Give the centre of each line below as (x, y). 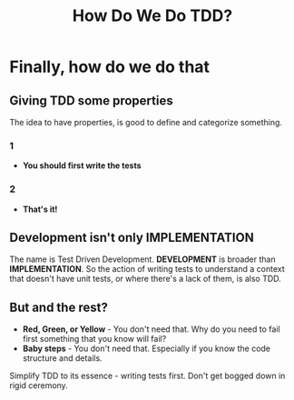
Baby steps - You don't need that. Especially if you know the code (146, 349)
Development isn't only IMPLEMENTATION (132, 237)
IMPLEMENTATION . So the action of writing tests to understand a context (147, 269)
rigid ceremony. (39, 385)
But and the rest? (59, 307)
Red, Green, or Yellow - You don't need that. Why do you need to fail (151, 329)
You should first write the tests (82, 165)
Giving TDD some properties (92, 100)
